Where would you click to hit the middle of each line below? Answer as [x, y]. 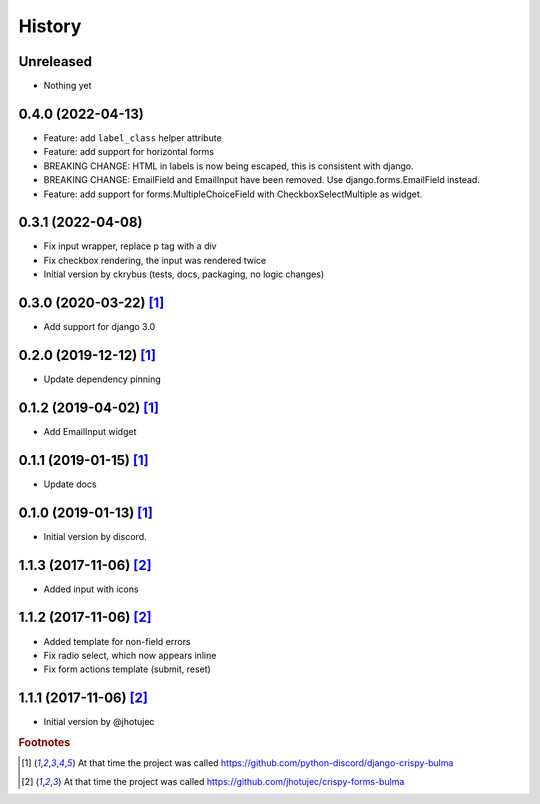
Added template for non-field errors [117, 641]
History [50, 26]
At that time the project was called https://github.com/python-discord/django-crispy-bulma [265, 763]
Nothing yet [67, 86]
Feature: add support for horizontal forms [129, 152]
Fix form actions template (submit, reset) [127, 669]
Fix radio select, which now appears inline [130, 655]
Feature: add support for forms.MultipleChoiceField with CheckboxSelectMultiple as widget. [233, 194]
